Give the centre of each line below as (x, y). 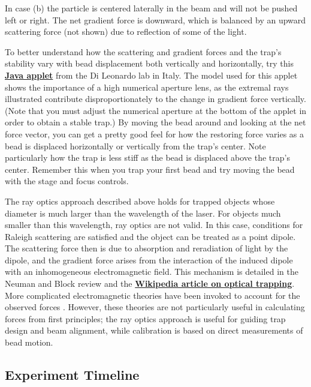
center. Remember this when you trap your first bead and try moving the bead (150, 169)
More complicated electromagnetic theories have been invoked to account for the (153, 295)
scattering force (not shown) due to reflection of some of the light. (126, 31)
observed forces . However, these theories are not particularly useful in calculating (155, 307)
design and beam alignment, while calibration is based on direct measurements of (154, 330)
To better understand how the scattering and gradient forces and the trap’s (143, 51)
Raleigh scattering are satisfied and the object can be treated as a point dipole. (150, 236)
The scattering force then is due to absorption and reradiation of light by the (147, 248)
